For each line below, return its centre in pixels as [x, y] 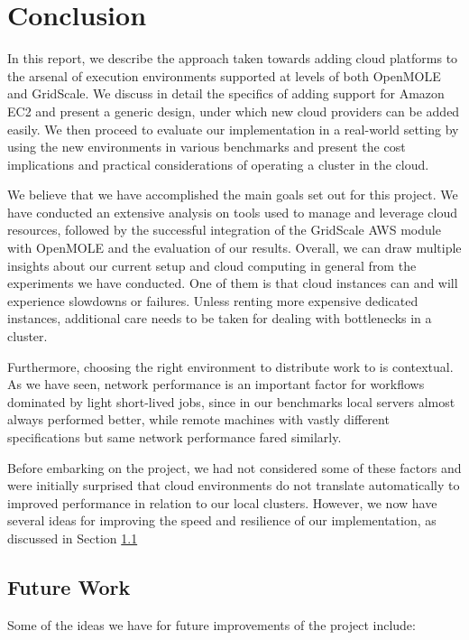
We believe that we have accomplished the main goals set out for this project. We [233, 195]
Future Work [69, 586]
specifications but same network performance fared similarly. [175, 437]
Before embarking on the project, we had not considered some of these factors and [234, 467]
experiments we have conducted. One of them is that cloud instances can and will [233, 283]
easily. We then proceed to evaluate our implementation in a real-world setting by [233, 129]
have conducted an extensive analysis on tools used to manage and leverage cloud [232, 212]
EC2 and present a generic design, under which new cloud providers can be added [234, 111]
